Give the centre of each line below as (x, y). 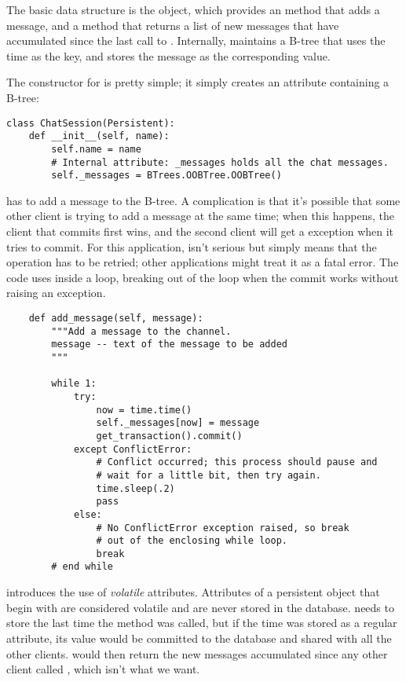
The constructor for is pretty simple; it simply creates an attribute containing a (198, 82)
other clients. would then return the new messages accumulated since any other (197, 653)
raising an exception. (56, 293)
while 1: (74, 384)
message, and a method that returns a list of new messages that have (173, 25)
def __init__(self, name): (99, 136)
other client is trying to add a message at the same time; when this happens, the (200, 216)
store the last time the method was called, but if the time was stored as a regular (202, 623)
